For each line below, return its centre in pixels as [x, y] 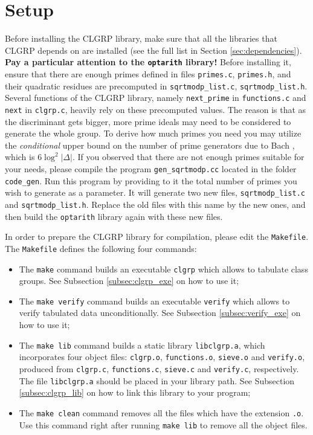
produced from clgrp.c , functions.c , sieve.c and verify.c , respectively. [159, 368]
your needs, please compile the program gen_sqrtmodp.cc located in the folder [151, 168]
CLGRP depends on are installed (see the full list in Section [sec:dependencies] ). [153, 50]
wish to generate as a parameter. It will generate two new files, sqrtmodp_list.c [155, 192]
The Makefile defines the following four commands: [101, 248]
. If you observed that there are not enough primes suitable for [188, 157]
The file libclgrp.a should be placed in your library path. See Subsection [157, 380]
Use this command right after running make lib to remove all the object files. [163, 424]
